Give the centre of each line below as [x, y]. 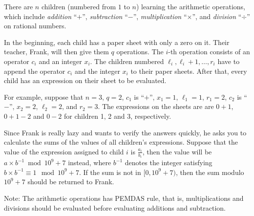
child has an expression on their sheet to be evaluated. [85, 80]
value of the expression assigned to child [64, 151]
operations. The [140, 52]
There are [19, 6]
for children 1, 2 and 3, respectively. [117, 116]
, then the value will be [177, 151]
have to [229, 61]
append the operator [35, 71]
